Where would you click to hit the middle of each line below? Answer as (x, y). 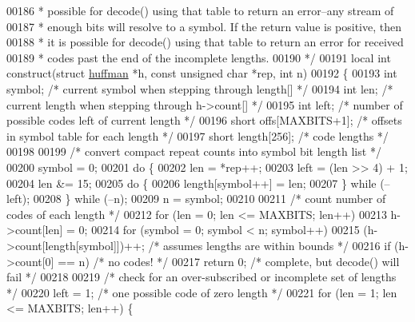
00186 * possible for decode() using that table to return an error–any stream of (200, 10)
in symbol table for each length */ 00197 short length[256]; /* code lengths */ (198, 135)
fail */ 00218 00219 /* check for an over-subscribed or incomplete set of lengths (202, 277)
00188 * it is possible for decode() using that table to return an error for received (205, 42)
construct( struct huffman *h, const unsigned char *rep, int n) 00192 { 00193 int (202, 73)
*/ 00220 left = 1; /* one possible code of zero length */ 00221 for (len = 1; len (202, 292)
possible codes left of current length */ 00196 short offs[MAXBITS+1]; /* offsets (204, 120)
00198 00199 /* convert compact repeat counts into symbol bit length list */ (194, 151)
